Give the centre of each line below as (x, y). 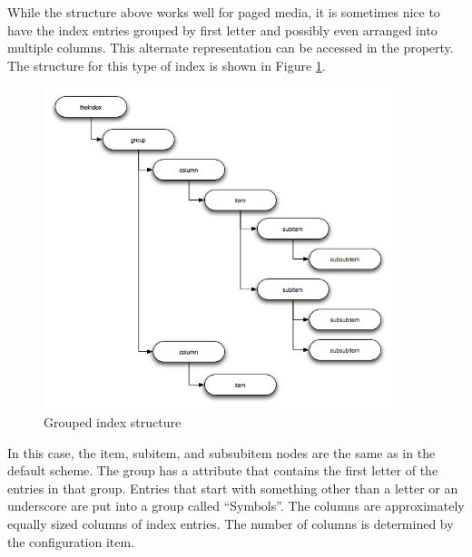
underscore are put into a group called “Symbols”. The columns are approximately (236, 506)
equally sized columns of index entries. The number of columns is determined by (231, 523)
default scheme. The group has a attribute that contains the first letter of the (223, 470)
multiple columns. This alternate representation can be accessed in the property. (231, 48)
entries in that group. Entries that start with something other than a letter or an (233, 488)
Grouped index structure (113, 421)
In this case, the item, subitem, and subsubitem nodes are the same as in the (221, 452)
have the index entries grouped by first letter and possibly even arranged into (222, 29)
